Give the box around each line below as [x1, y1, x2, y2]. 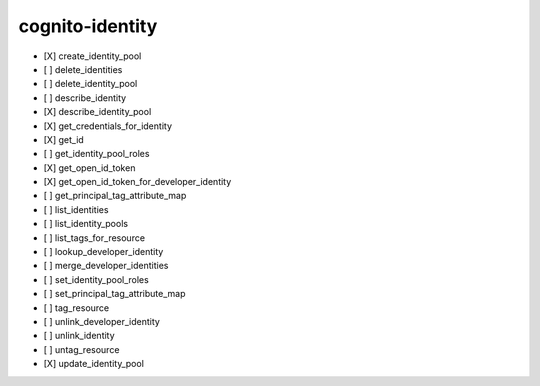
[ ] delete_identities [43, 63, 123, 75]
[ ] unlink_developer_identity [43, 315, 160, 327]
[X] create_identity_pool [43, 50, 142, 62]
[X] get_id [43, 133, 84, 145]
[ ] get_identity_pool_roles [43, 148, 150, 160]
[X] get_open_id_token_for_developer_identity [43, 176, 232, 188]
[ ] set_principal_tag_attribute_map [43, 288, 186, 300]
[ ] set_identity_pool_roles [43, 273, 149, 285]
